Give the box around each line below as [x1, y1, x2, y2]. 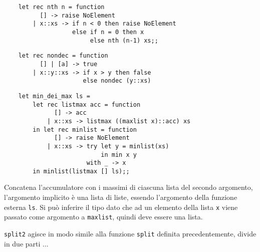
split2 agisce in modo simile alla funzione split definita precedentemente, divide [4, 228, 256, 238]
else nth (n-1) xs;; [90, 37, 158, 44]
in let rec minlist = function [33, 126, 137, 133]
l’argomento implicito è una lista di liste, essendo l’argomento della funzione [4, 192, 237, 202]
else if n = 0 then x [72, 28, 144, 36]
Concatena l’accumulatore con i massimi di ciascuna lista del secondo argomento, [4, 182, 253, 192]
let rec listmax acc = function [33, 101, 141, 108]
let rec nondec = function [18, 52, 108, 60]
